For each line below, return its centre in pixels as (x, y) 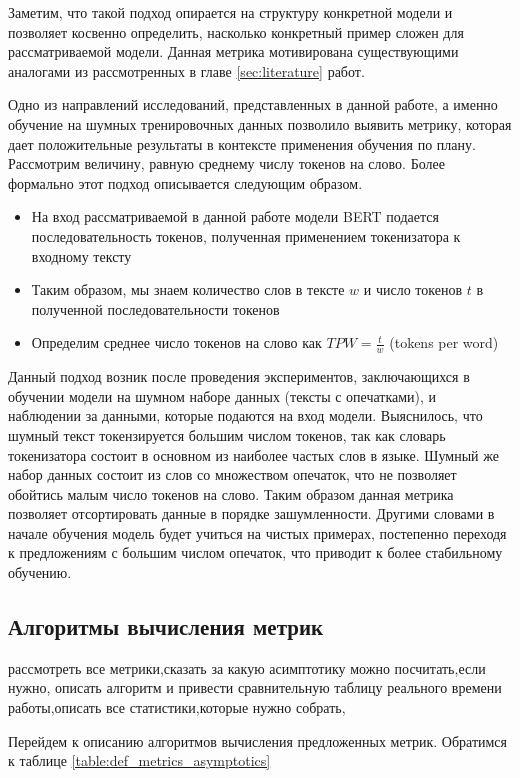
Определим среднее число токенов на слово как (176, 342)
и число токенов (413, 289)
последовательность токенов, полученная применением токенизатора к (246, 235)
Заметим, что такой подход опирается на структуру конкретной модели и (230, 12)
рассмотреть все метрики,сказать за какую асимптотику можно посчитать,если (247, 667)
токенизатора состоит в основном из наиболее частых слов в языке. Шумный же (253, 454)
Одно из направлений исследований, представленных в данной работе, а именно (253, 104)
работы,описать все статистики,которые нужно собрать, (177, 707)
